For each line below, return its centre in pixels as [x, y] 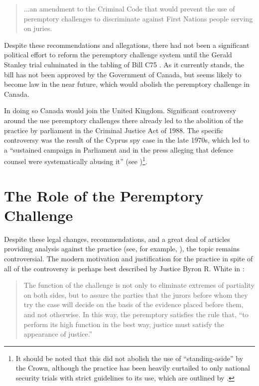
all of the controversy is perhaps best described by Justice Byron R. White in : [124, 268]
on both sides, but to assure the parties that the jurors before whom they [136, 294]
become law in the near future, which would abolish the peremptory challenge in [127, 84]
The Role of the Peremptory [104, 195]
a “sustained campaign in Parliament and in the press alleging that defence [119, 149]
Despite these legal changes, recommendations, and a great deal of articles [117, 239]
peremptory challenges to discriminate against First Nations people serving [138, 18]
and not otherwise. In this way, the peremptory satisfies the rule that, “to [136, 314]
